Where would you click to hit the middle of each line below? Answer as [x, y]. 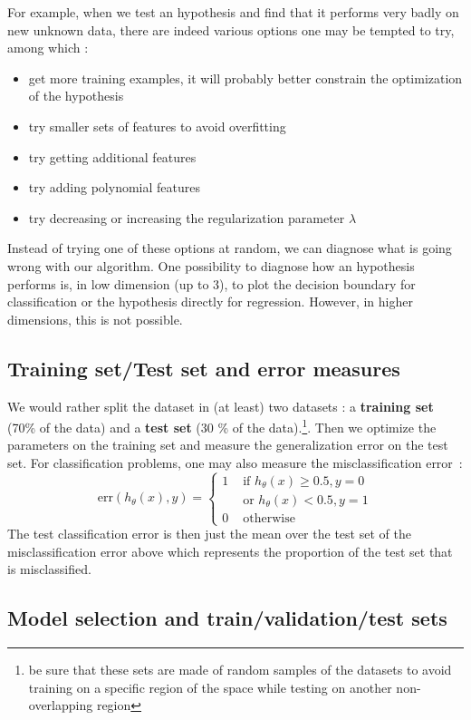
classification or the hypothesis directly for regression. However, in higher [210, 302]
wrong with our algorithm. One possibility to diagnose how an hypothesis [211, 265]
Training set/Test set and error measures [204, 368]
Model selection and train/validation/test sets [227, 618]
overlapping [61, 705]
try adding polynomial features [114, 187]
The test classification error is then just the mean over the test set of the [209, 534]
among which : [48, 48]
